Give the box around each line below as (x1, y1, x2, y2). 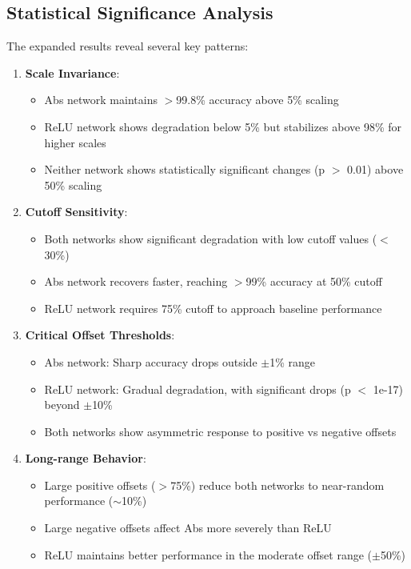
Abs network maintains (44, 91, 158, 108)
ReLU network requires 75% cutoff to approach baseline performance (44, 299, 382, 316)
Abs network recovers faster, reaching (44, 273, 228, 290)
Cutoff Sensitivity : (25, 203, 128, 220)
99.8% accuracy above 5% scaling (176, 91, 339, 108)
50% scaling (44, 176, 102, 193)
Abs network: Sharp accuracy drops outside (44, 353, 257, 370)
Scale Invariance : (25, 64, 120, 81)
